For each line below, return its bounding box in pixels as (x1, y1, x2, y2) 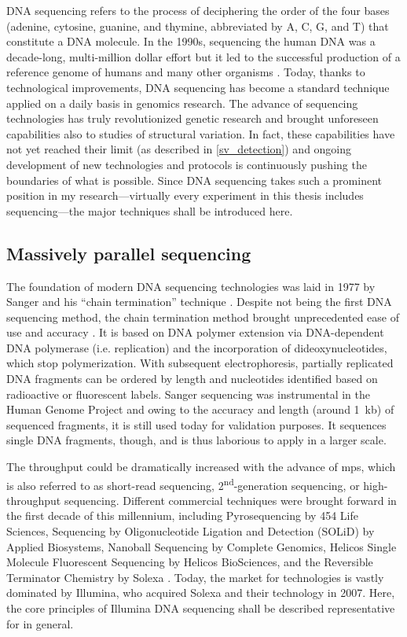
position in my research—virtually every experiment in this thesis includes (6, 187, 364, 204)
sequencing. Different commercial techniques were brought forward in (64, 492, 397, 508)
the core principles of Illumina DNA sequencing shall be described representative (6, 600, 395, 617)
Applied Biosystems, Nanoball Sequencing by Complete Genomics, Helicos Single (6, 538, 397, 554)
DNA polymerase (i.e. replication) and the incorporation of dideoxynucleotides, (6, 339, 387, 355)
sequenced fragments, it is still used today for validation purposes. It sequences (6, 416, 387, 433)
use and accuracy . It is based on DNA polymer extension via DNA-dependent (6, 324, 384, 341)
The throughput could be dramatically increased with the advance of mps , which (6, 458, 396, 475)
